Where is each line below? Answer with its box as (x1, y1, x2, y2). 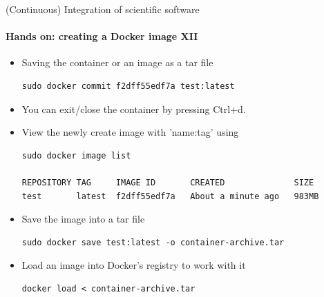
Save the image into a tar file (21, 212, 145, 226)
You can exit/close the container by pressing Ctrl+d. (21, 101, 246, 116)
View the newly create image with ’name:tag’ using (21, 125, 239, 139)
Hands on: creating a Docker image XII (6, 29, 198, 43)
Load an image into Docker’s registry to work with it (21, 258, 246, 272)
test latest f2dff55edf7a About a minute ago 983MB (21, 191, 319, 201)
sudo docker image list (21, 150, 131, 161)
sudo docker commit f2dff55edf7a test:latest (21, 81, 235, 91)
